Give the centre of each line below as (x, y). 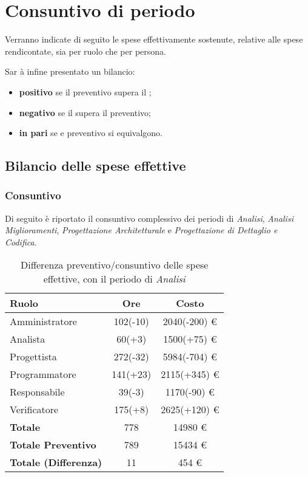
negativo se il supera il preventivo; (85, 112)
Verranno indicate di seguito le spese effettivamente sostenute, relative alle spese (154, 39)
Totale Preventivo (53, 445)
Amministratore (43, 321)
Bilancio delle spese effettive (95, 166)
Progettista (33, 357)
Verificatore (34, 410)
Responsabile (37, 392)
